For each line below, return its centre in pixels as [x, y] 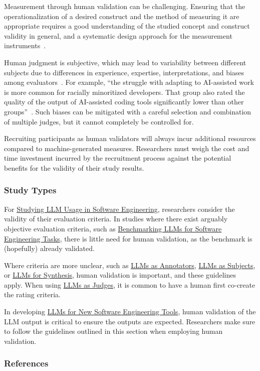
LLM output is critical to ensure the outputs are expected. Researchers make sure [130, 321]
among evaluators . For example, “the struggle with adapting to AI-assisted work [129, 82]
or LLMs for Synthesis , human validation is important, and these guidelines [120, 275]
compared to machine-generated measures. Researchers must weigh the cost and [127, 148]
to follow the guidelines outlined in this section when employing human [113, 331]
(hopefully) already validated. [49, 248]
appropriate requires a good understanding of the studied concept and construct [127, 26]
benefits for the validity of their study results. [74, 167]
